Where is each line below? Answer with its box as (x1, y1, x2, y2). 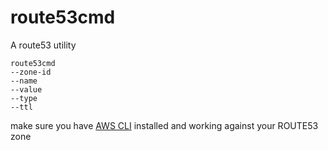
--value (10, 84, 43, 95)
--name (10, 76, 38, 86)
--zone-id (10, 67, 52, 77)
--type (10, 93, 38, 103)
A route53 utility (10, 39, 77, 51)
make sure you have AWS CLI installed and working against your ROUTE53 (10, 119, 319, 131)
